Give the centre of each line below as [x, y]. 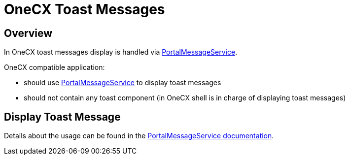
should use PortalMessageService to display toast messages [122, 83]
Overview [28, 33]
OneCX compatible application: [54, 67]
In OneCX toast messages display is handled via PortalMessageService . [121, 52]
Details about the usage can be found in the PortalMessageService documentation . [139, 136]
